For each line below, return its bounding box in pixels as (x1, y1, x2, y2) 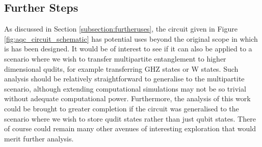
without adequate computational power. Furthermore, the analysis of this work (4, 93, 251, 104)
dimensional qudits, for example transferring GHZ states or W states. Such (4, 63, 239, 74)
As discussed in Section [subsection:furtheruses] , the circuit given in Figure (4, 23, 238, 34)
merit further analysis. (4, 133, 74, 143)
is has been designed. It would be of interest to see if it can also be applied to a (4, 43, 252, 54)
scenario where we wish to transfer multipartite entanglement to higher (4, 53, 226, 64)
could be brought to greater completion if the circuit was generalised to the (4, 103, 239, 113)
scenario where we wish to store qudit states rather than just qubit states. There (4, 113, 256, 124)
